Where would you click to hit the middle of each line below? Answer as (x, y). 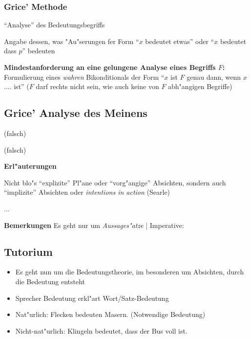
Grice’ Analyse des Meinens (76, 113)
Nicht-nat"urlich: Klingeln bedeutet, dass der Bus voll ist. (101, 330)
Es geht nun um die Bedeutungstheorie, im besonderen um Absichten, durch (130, 272)
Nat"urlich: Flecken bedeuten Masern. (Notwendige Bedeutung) (110, 314)
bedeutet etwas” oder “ (180, 41)
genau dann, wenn (214, 77)
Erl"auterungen (30, 166)
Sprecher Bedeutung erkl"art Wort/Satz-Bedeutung (92, 298)
